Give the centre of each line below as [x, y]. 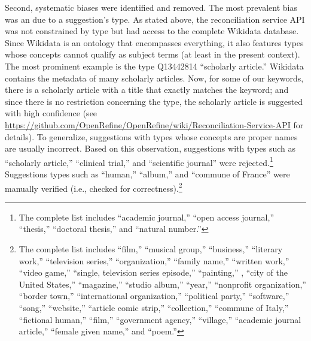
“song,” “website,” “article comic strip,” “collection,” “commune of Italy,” [154, 307]
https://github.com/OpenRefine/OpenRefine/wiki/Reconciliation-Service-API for [154, 124]
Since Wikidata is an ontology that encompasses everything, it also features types [154, 42]
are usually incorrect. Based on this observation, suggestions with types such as [150, 148]
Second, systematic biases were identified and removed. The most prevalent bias [151, 7]
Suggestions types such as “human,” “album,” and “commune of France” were [147, 173]
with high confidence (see [51, 113]
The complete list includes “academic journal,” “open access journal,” [146, 217]
